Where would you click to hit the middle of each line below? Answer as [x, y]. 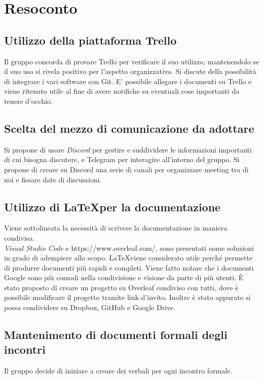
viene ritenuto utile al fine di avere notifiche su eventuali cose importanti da [122, 91]
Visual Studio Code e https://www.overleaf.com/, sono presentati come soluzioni [129, 248]
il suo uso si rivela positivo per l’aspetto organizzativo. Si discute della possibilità [130, 71]
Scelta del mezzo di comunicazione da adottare [129, 128]
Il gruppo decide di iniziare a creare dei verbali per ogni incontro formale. [118, 371]
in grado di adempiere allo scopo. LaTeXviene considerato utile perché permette [128, 258]
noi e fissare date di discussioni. [53, 179]
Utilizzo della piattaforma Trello [90, 40]
